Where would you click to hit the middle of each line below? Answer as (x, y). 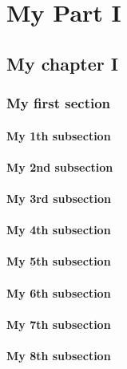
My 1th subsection (59, 135)
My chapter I (62, 63)
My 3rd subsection (59, 198)
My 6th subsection (59, 292)
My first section (59, 103)
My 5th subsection (59, 261)
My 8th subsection (59, 355)
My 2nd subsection (60, 166)
